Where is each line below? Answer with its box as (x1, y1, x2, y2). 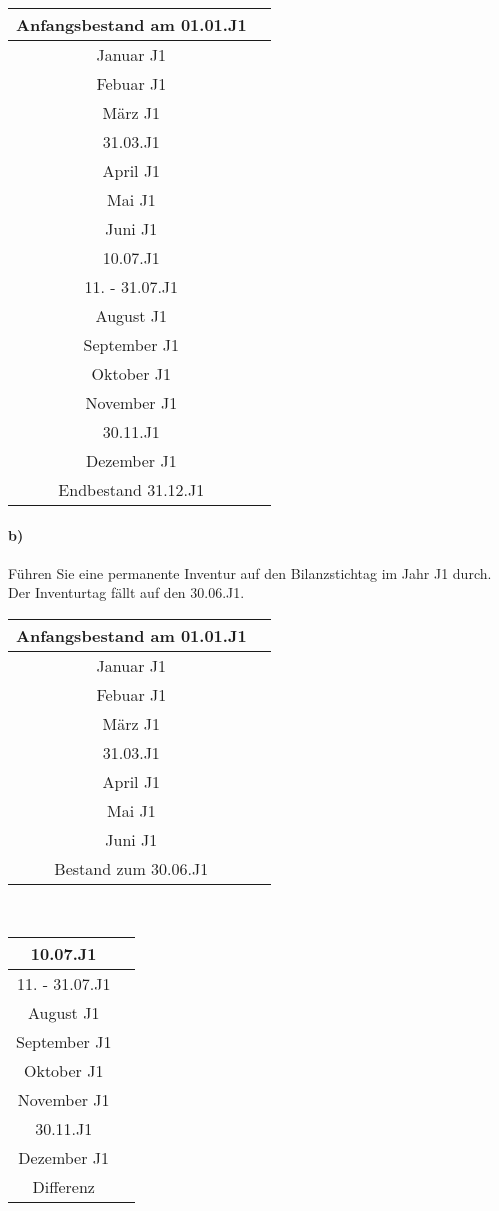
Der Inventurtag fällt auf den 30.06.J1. (8, 582, 245, 603)
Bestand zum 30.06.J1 (54, 856, 209, 880)
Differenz (32, 1174, 95, 1198)
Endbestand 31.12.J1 (58, 478, 205, 501)
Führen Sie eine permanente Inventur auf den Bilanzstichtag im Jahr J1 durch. (8, 562, 492, 583)
